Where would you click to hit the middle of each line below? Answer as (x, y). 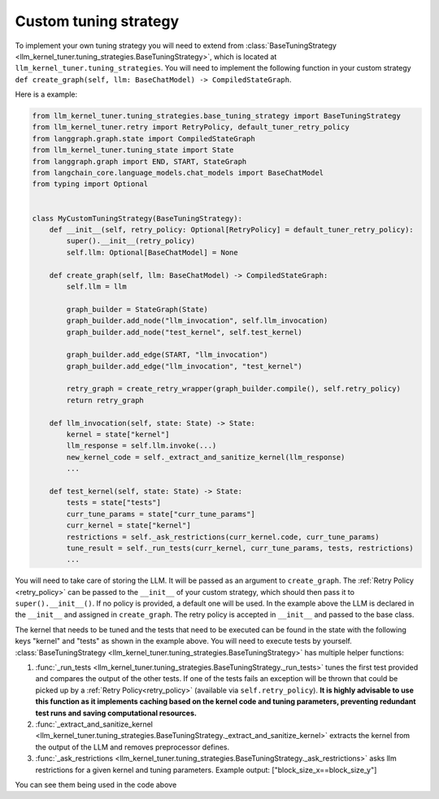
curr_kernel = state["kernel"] (128, 525)
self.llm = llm (97, 286)
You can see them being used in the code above (96, 784)
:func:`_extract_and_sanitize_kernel (94, 724)
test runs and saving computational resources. (116, 713)
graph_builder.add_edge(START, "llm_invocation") (167, 355)
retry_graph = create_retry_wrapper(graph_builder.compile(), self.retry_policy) (234, 389)
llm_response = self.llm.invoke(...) (141, 446)
